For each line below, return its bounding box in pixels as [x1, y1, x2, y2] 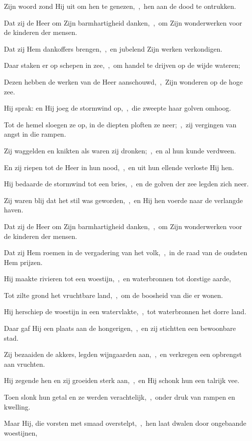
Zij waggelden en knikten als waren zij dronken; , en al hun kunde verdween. [4, 145, 236, 155]
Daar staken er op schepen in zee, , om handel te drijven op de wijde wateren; [4, 60, 240, 70]
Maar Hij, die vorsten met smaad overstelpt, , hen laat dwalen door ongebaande [4, 418, 247, 428]
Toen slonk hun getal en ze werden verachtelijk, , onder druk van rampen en [4, 392, 235, 402]
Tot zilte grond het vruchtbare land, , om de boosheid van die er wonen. [4, 290, 223, 300]
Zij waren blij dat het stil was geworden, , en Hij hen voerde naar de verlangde [4, 195, 243, 205]
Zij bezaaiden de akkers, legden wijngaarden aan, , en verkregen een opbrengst [4, 349, 242, 359]
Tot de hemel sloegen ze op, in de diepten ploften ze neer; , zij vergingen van [4, 119, 237, 129]
